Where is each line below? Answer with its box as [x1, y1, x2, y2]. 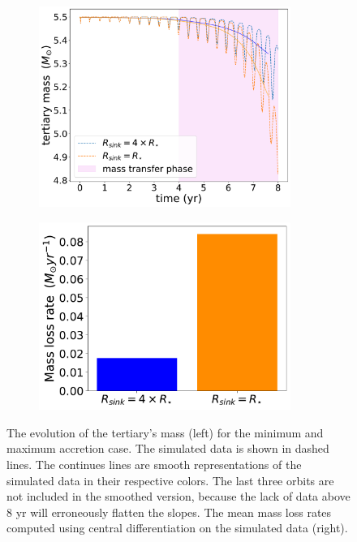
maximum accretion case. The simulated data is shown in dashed [6, 440, 329, 457]
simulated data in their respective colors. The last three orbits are [6, 471, 334, 488]
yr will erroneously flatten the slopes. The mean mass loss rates [15, 503, 332, 520]
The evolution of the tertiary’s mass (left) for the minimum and [6, 424, 324, 441]
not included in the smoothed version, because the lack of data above [6, 488, 351, 505]
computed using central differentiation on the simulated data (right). [6, 519, 348, 536]
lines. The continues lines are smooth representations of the [6, 456, 302, 473]
